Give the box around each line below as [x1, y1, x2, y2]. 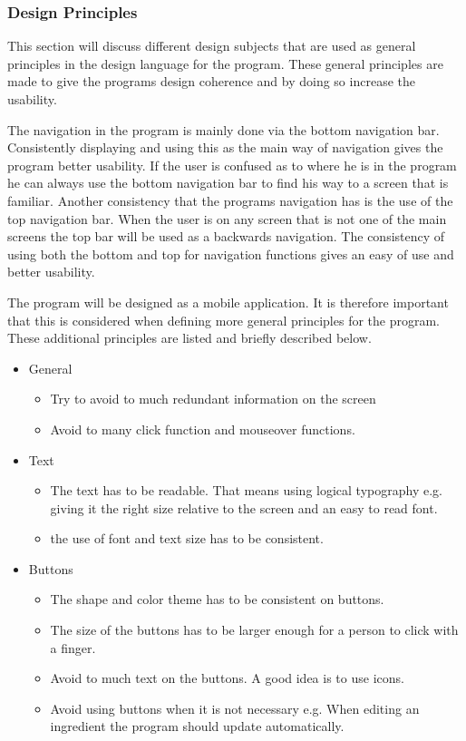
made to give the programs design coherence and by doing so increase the [7, 72, 415, 91]
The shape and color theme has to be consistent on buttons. [50, 590, 384, 609]
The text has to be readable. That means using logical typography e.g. [50, 481, 442, 500]
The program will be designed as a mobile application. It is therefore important [7, 292, 449, 311]
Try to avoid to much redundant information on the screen [50, 389, 376, 408]
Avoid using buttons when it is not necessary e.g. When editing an [50, 698, 420, 717]
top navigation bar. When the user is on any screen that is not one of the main [7, 209, 447, 228]
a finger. [50, 638, 96, 657]
